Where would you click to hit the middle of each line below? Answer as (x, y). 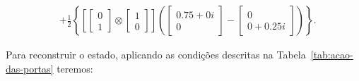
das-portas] (30, 68)
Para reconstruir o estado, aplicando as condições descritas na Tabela (156, 55)
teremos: (75, 68)
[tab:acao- (332, 55)
